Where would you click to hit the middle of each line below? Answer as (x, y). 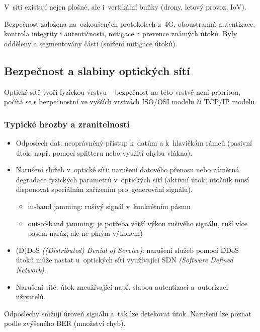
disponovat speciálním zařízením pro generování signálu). (104, 189)
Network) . (31, 269)
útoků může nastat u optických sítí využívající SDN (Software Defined (124, 260)
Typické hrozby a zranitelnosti (67, 124)
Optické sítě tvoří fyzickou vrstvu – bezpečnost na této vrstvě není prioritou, (122, 91)
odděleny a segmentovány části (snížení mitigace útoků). (91, 43)
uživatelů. (31, 296)
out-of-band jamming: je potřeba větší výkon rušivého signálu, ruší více (138, 223)
